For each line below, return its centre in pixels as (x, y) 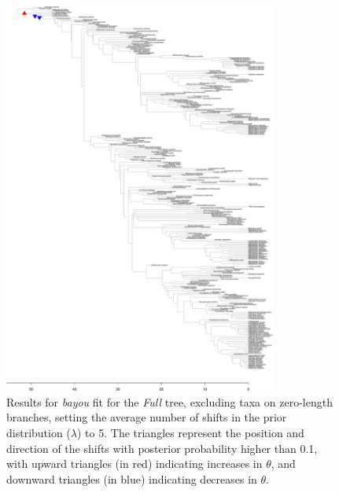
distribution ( (39, 432)
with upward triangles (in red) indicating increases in (134, 464)
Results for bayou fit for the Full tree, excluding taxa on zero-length (169, 401)
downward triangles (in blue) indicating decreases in (132, 478)
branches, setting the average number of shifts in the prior (147, 417)
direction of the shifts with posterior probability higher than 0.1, (162, 448)
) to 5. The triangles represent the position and (191, 432)
